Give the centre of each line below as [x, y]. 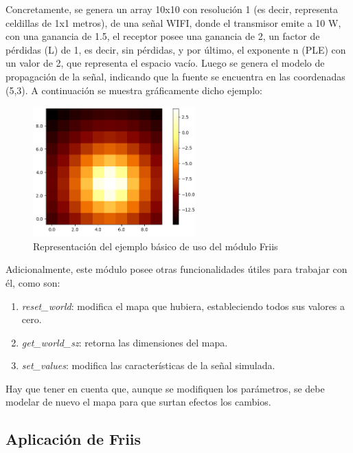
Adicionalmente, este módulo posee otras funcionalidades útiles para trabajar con [176, 269]
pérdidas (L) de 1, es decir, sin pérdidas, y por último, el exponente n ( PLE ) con [176, 49]
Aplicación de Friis [73, 439]
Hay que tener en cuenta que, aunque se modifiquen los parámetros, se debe [165, 388]
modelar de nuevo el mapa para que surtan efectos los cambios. [138, 402]
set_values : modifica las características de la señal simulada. [148, 365]
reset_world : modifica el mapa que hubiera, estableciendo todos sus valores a [183, 306]
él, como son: [33, 282]
